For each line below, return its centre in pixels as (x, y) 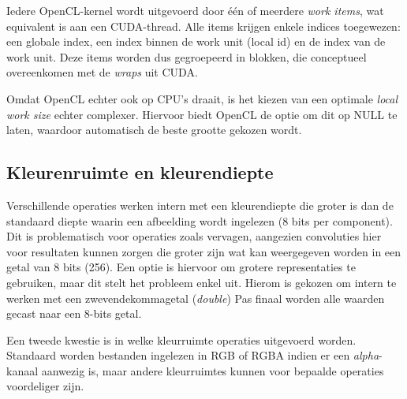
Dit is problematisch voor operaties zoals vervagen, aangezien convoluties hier (194, 236)
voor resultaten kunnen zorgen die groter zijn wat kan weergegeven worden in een (204, 251)
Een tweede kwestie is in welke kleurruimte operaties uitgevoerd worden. (181, 339)
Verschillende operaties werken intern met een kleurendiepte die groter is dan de (200, 205)
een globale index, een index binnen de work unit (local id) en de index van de (196, 41)
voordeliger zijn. (45, 386)
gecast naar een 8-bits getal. (74, 313)
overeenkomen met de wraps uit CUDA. (102, 72)
